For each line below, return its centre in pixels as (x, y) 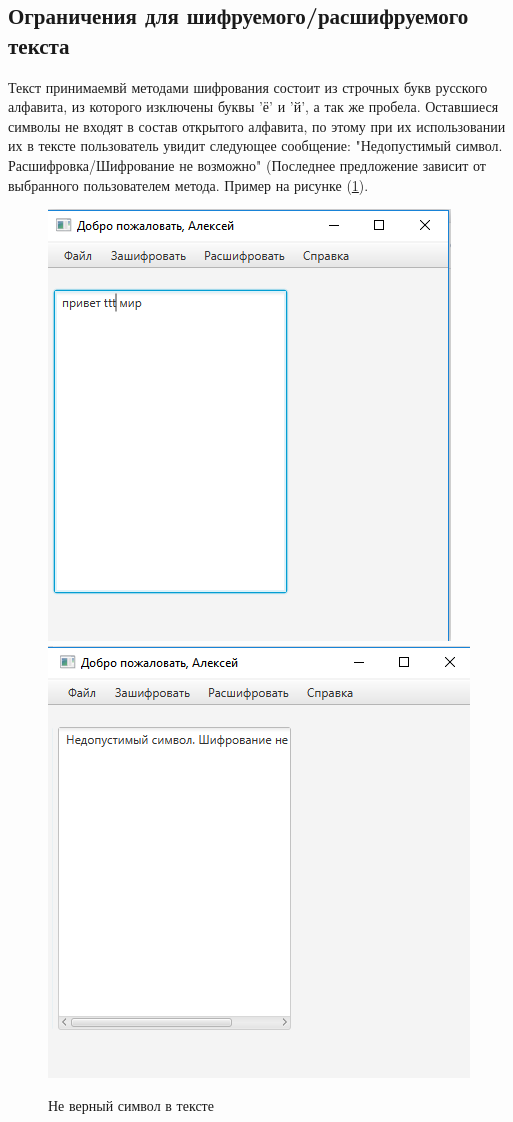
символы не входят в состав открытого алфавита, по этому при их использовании (257, 125)
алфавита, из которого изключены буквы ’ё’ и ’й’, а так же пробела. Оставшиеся (253, 106)
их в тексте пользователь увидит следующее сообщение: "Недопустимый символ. (255, 145)
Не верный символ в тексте (131, 1105)
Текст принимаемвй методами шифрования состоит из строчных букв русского (248, 86)
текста (39, 44)
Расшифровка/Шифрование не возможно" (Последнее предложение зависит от (247, 164)
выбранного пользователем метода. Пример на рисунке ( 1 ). (188, 184)
